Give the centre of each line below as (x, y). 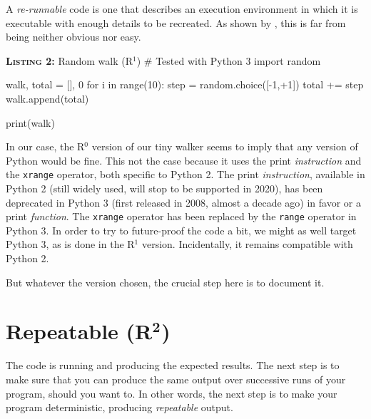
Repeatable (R (79, 331)
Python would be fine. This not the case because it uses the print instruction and (184, 160)
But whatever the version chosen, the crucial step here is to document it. (165, 282)
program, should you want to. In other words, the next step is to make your (172, 393)
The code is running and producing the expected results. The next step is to (173, 365)
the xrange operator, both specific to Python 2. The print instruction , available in (185, 174)
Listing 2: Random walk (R (69, 60)
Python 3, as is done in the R (70, 244)
